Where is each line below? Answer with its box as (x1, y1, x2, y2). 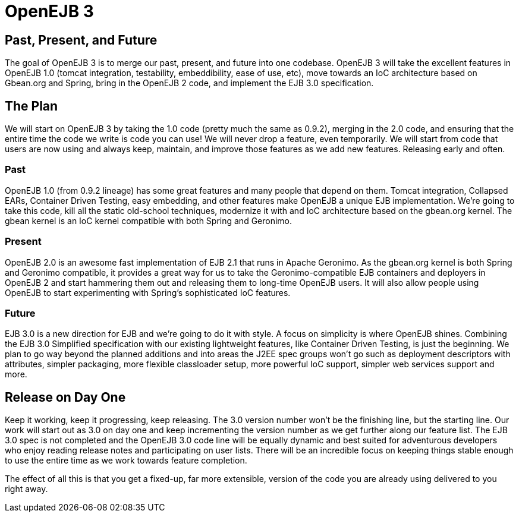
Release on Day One (5, 389, 126, 405)
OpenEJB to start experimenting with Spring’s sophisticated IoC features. (5, 287, 291, 298)
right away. (5, 484, 48, 494)
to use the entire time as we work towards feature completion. (5, 455, 247, 466)
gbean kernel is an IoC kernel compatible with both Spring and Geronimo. (5, 215, 292, 226)
